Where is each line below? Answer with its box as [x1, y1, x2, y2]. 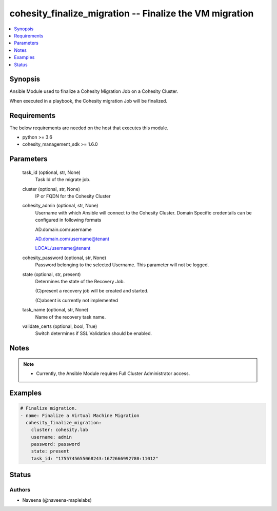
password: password [31, 441, 81, 447]
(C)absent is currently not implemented [35, 297, 118, 303]
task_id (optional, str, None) [22, 169, 81, 175]
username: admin [31, 434, 72, 440]
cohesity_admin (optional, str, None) [22, 203, 98, 209]
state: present [31, 448, 69, 454]
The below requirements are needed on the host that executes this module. [9, 125, 169, 131]
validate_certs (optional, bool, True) [22, 323, 97, 329]
